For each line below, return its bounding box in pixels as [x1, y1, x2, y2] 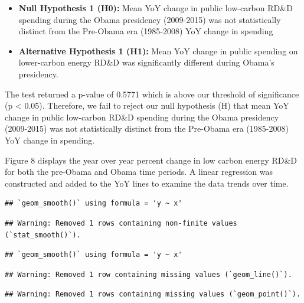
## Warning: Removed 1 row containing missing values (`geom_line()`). [5, 270, 292, 279]
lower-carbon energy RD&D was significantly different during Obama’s [18, 56, 274, 69]
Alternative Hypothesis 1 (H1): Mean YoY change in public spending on [18, 44, 298, 57]
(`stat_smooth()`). [5, 230, 81, 239]
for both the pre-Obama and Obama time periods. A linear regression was [5, 165, 273, 178]
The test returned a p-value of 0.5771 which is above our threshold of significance [5, 87, 299, 100]
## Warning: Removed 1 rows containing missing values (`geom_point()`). [5, 290, 301, 299]
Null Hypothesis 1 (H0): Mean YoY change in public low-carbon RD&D [18, 2, 293, 14]
